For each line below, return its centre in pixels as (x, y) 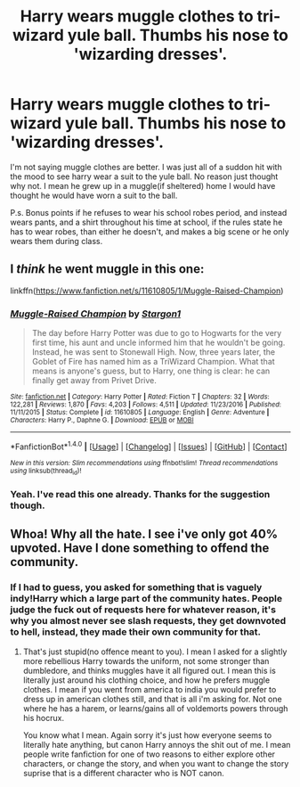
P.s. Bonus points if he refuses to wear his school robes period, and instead (149, 212)
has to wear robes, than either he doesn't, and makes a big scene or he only (150, 231)
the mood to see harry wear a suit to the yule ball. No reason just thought (144, 176)
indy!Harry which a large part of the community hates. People (146, 599)
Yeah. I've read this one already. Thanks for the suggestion (140, 494)
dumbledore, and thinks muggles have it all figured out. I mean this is (150, 670)
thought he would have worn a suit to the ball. (94, 195)
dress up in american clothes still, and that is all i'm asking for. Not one (153, 699)
